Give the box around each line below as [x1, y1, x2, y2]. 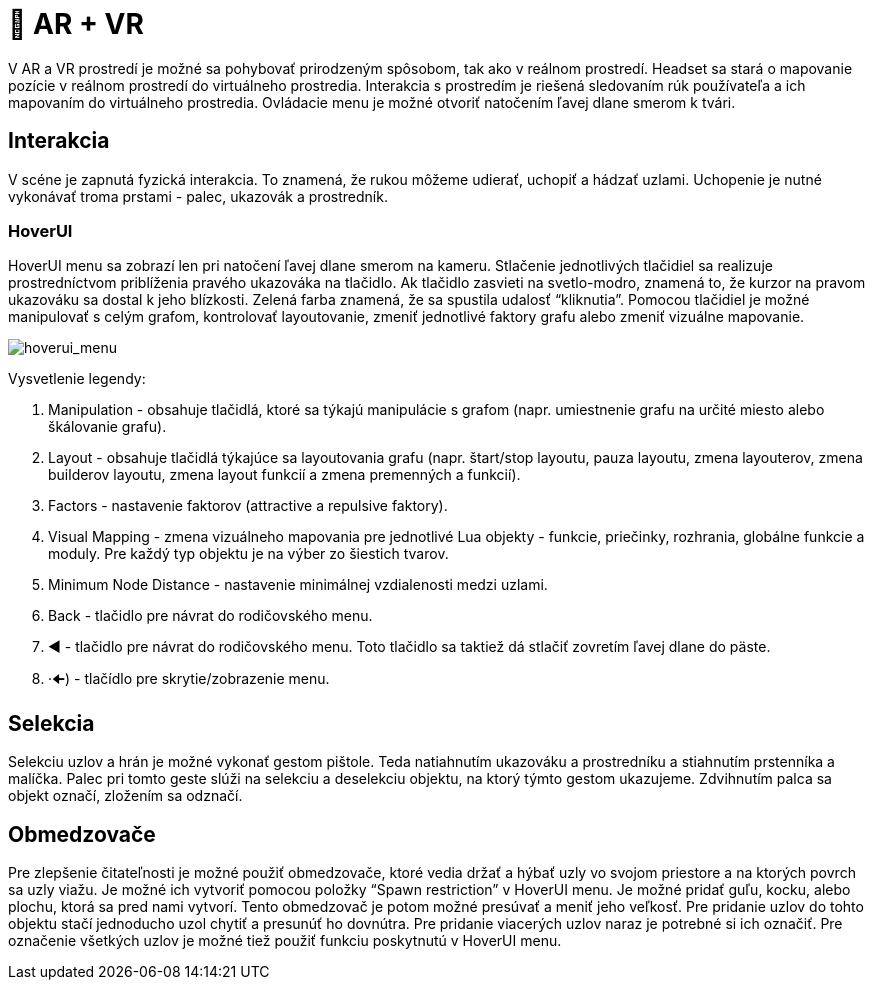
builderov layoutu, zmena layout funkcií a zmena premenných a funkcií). [48, 466, 521, 484]
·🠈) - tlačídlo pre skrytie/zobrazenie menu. [48, 670, 330, 688]
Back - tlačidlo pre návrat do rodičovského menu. [48, 607, 373, 625]
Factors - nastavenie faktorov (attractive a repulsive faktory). [48, 497, 448, 515]
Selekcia [8, 710, 95, 736]
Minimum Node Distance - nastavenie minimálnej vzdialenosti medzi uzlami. [48, 576, 548, 594]
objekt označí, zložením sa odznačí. [8, 787, 243, 805]
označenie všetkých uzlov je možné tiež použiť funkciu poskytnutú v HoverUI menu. [8, 932, 562, 950]
